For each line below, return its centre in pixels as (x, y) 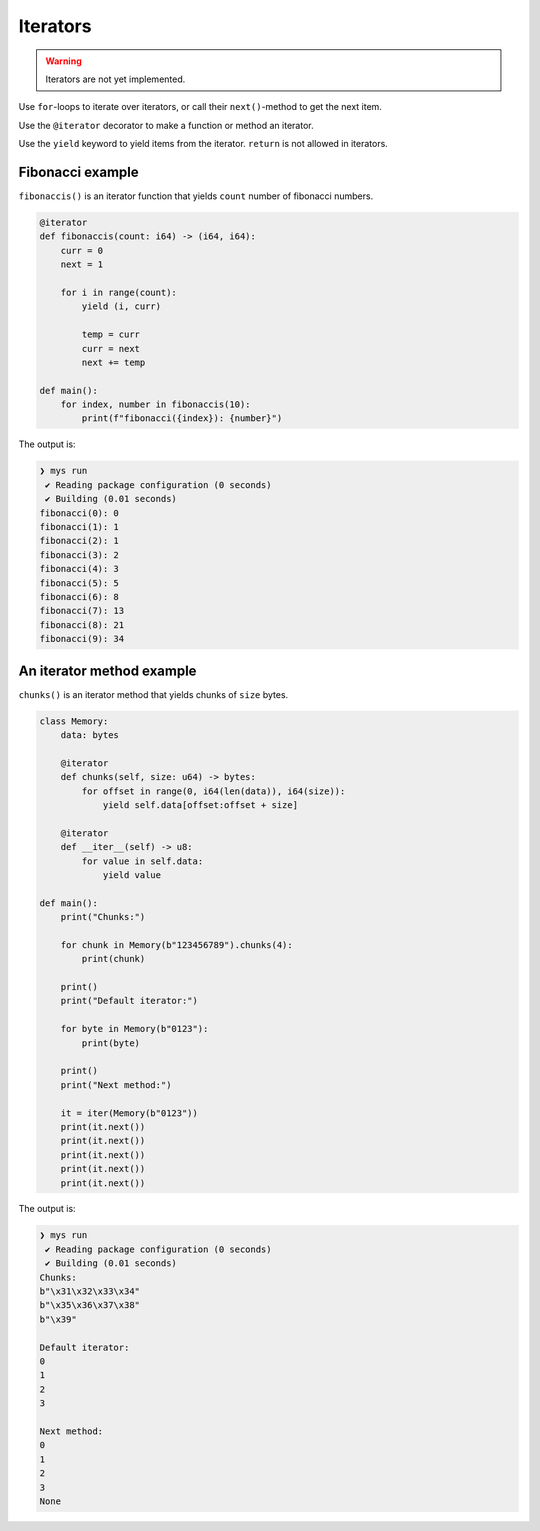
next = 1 (82, 264)
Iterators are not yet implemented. (115, 79)
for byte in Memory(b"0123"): (134, 1029)
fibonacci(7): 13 (82, 611)
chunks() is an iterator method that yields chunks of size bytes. (153, 694)
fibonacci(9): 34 (82, 639)
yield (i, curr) (121, 306)
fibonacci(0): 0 (79, 513)
